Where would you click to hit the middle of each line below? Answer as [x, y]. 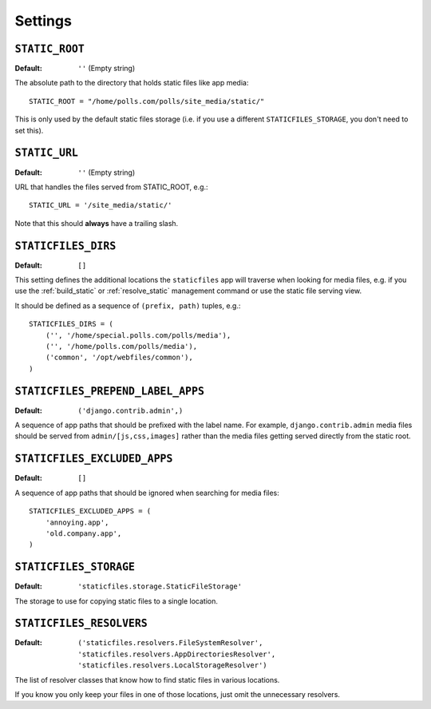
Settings [43, 21]
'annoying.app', [77, 522]
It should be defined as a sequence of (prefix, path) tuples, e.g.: [128, 305]
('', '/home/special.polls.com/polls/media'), [138, 335]
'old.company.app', [83, 533]
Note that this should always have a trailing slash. [97, 223]
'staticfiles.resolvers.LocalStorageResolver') [172, 665]
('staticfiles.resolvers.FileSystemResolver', [170, 643]
